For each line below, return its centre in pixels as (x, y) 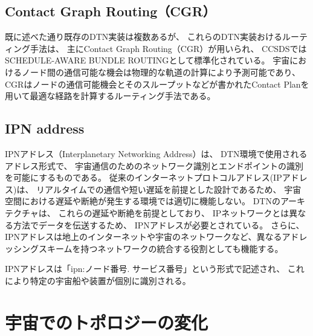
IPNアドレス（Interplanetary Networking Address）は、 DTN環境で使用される (156, 153)
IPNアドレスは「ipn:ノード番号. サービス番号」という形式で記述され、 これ (155, 269)
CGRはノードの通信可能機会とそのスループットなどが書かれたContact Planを (157, 84)
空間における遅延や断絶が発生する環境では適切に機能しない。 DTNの (143, 201)
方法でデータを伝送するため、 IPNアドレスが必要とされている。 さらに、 (159, 225)
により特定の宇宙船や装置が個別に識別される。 (98, 280)
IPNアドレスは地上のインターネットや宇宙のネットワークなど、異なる (144, 237)
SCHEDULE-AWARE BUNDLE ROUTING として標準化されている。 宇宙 (147, 60)
